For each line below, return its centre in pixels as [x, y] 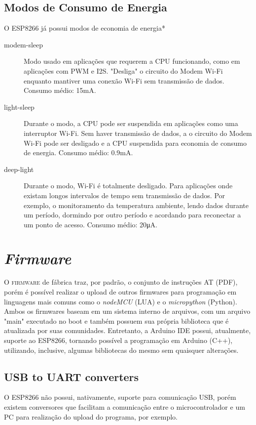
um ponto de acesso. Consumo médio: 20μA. [91, 224]
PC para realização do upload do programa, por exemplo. [91, 416]
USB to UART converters [72, 376]
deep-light [19, 169]
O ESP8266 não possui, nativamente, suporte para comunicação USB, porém [120, 397]
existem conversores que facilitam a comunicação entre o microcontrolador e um [125, 406]
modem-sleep [24, 44]
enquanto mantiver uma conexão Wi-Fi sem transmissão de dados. [124, 80]
